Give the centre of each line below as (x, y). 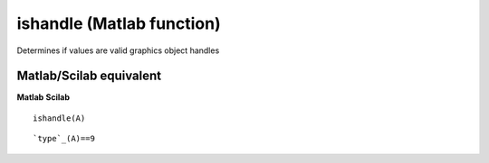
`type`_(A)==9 (64, 139)
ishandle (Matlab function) (119, 23)
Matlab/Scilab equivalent (89, 76)
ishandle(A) (59, 118)
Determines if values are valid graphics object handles (118, 50)
